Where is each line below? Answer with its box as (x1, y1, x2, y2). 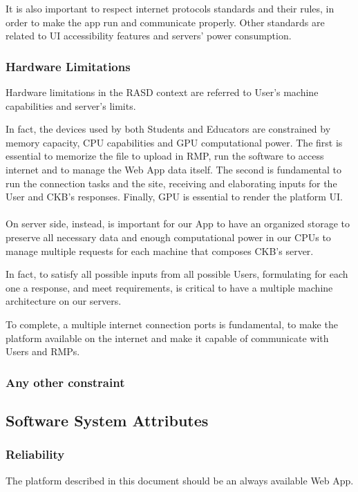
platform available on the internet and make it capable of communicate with (6, 330, 329, 345)
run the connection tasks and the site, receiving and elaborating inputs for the (6, 176, 337, 190)
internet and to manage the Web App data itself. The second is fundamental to (6, 162, 341, 176)
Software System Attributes (6, 409, 209, 430)
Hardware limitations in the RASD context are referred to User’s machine (6, 85, 319, 99)
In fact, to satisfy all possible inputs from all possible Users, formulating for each (6, 267, 348, 281)
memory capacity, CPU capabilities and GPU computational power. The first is (6, 135, 343, 149)
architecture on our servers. (6, 294, 122, 308)
